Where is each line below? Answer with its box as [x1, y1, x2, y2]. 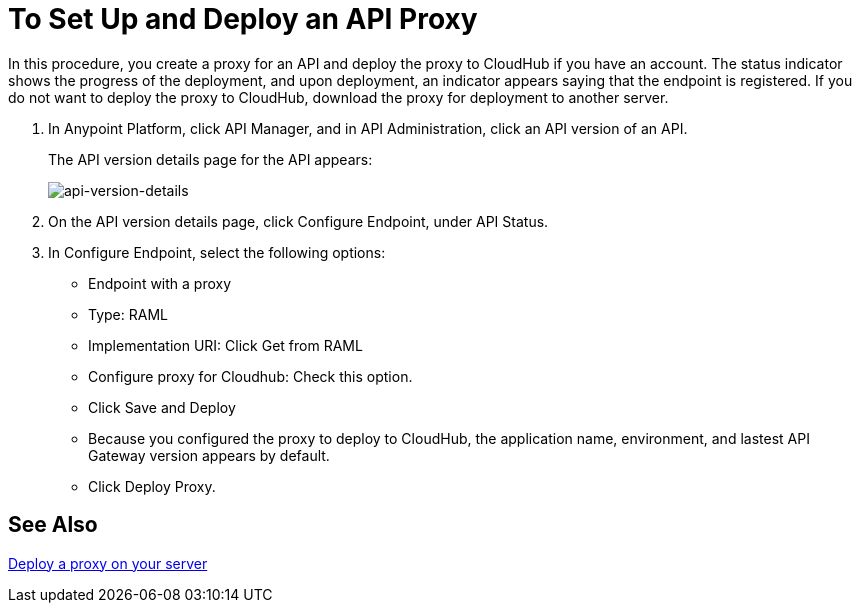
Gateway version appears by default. [88, 446, 330, 464]
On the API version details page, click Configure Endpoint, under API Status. [48, 212, 549, 230]
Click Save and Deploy [88, 398, 236, 416]
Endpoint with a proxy [88, 274, 232, 292]
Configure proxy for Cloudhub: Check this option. [88, 367, 413, 385]
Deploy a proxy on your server [8, 554, 208, 572]
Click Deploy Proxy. [88, 477, 216, 495]
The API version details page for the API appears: [48, 150, 373, 168]
